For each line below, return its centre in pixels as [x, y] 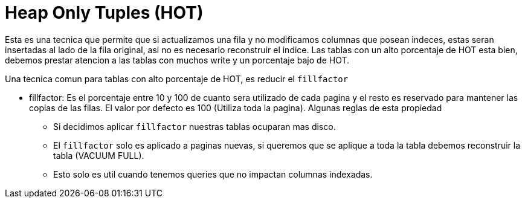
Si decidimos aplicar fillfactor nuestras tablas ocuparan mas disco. [195, 126]
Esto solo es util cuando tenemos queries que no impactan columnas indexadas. [213, 174]
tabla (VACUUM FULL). [99, 155]
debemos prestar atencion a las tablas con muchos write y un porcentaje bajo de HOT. [177, 60]
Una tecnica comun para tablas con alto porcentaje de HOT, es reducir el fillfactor [177, 79]
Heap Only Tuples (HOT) [104, 13]
